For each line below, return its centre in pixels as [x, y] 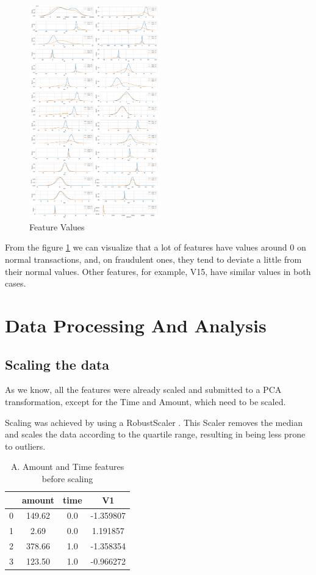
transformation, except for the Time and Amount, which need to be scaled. [145, 401]
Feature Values [57, 226]
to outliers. [25, 446]
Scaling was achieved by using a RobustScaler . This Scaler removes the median [154, 422]
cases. [16, 283]
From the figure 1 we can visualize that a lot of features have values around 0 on [156, 247]
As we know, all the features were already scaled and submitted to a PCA [143, 390]
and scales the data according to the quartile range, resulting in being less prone [155, 434]
